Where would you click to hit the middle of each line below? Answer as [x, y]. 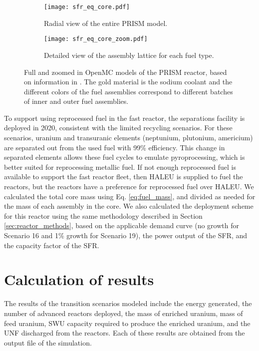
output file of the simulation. [48, 342]
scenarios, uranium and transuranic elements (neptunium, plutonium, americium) [129, 138]
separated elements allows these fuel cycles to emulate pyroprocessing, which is [125, 157]
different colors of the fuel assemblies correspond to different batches [129, 91]
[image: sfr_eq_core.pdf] [87, 7]
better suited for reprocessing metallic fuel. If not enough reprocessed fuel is [120, 167]
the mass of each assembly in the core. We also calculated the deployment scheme [129, 206]
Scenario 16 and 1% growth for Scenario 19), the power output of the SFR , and [126, 235]
